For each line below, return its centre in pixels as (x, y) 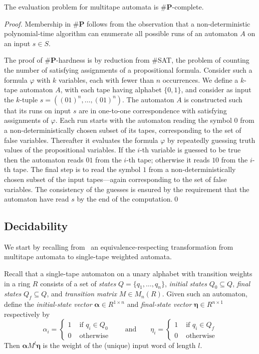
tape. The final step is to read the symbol (77, 169)
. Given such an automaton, (205, 294)
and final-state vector (159, 304)
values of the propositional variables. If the (70, 150)
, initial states (186, 283)
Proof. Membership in (38, 23)
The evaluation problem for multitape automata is (81, 7)
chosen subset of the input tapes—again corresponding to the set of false (115, 179)
